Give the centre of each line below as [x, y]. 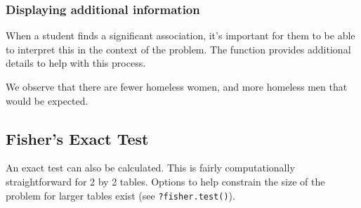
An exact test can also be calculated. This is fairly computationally [150, 168]
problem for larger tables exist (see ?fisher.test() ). [120, 195]
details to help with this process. [76, 63]
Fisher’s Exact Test [77, 138]
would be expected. [47, 100]
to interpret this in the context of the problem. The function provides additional [178, 49]
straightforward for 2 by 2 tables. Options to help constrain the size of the [165, 181]
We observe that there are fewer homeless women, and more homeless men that [177, 86]
